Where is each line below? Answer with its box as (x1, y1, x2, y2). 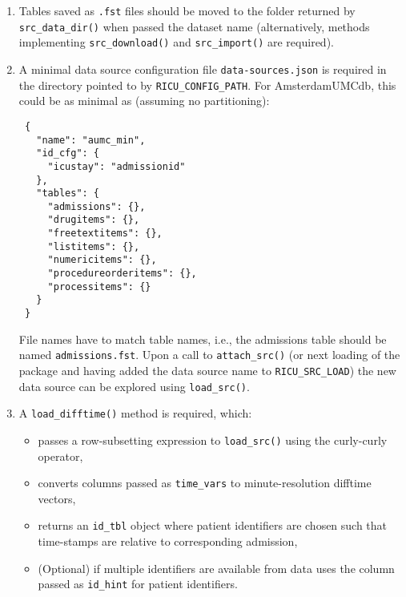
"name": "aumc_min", (36, 134, 146, 146)
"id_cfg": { (36, 147, 100, 159)
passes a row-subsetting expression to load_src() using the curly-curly (38, 431, 388, 448)
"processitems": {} (47, 280, 151, 292)
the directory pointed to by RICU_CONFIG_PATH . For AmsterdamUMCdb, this (18, 76, 396, 93)
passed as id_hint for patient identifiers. (38, 575, 238, 592)
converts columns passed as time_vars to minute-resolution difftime (38, 474, 372, 491)
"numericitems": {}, (47, 254, 157, 266)
